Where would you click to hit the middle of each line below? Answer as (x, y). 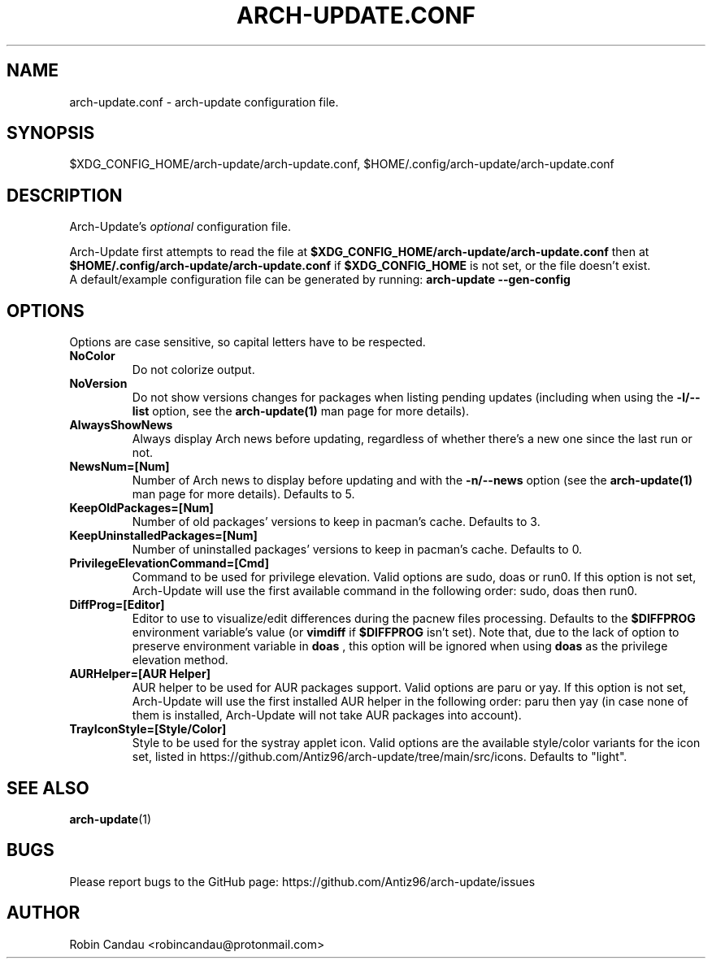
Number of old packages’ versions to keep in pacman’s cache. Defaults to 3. (336, 522)
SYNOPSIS (51, 133)
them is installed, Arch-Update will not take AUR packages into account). (327, 715)
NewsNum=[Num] (119, 467)
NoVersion (98, 384)
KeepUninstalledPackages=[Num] (163, 536)
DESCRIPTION (65, 195)
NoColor (92, 356)
